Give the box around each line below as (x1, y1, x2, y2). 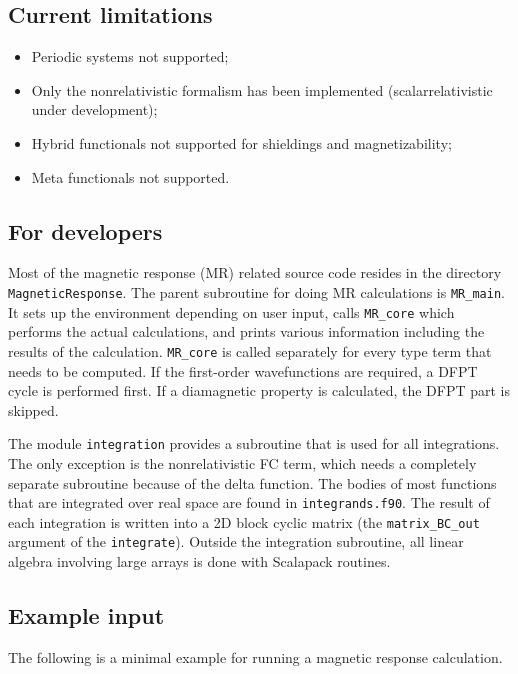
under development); (31, 99, 158, 120)
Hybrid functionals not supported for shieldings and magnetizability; (31, 132, 452, 153)
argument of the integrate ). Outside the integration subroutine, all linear (8, 531, 464, 552)
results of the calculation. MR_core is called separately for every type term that (8, 340, 492, 361)
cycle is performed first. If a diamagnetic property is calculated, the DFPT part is (8, 380, 511, 401)
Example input (8, 600, 165, 631)
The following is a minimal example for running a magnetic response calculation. (8, 646, 503, 667)
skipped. (8, 399, 59, 420)
